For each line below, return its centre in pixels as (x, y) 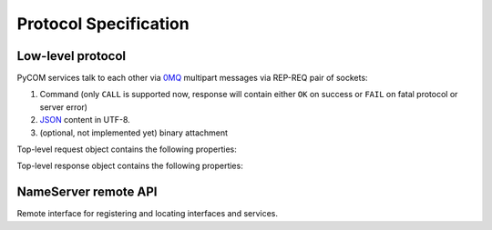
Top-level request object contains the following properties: (127, 149)
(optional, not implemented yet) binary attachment (133, 133)
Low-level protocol (72, 56)
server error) (64, 107)
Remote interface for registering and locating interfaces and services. (147, 214)
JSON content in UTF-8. (85, 120)
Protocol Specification (103, 24)
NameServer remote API (87, 192)
